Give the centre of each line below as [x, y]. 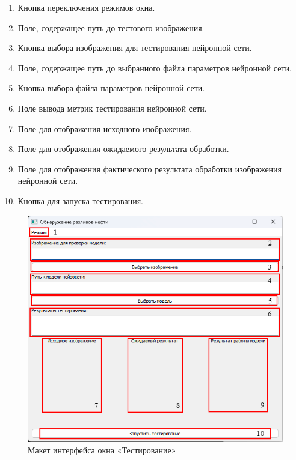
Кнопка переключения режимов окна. [86, 7]
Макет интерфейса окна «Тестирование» [102, 450]
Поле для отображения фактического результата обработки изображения [150, 168]
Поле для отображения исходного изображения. [105, 128]
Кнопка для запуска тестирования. [80, 200]
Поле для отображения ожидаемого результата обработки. [123, 149]
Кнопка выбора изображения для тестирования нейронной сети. [135, 48]
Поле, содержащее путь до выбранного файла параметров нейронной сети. [155, 68]
